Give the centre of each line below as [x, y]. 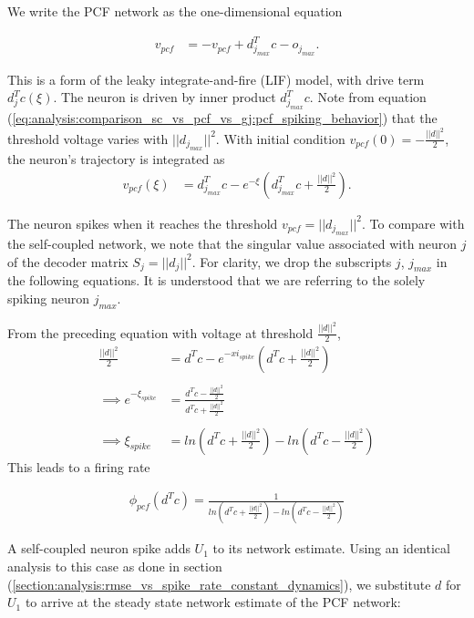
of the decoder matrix [68, 261]
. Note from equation [368, 97]
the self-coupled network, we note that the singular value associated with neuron [232, 243]
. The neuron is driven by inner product [165, 97]
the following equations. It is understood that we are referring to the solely [216, 280]
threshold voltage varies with [88, 138]
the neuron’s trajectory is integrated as [116, 158]
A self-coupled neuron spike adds [99, 548]
